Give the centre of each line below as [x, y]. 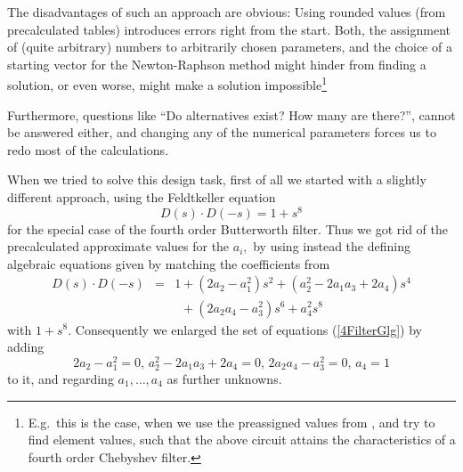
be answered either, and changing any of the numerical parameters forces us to [222, 132]
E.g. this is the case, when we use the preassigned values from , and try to [231, 422]
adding [26, 347]
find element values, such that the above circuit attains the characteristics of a [242, 439]
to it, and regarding [61, 378]
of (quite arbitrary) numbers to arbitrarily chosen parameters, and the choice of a [230, 47]
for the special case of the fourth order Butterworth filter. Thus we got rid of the [228, 228]
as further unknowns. [224, 378]
